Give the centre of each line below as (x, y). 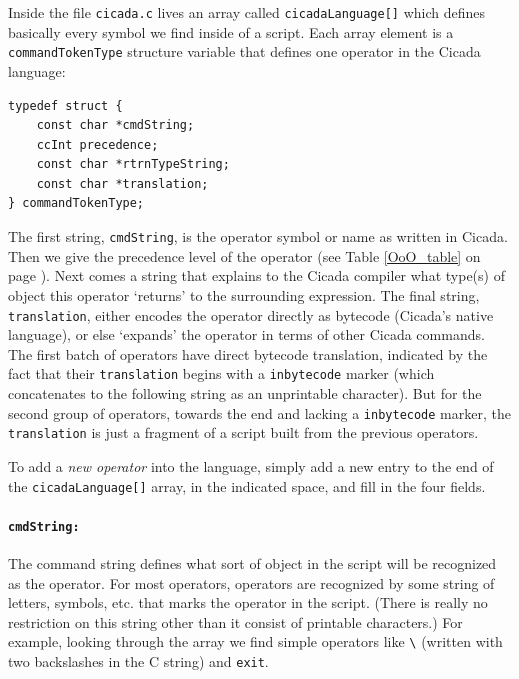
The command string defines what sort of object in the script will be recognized (252, 563)
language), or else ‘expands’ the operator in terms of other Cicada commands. (246, 334)
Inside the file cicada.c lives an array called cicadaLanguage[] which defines (247, 12)
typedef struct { (65, 105)
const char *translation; (122, 183)
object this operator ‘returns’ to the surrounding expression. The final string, (244, 294)
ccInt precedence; (97, 144)
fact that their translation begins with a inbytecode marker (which (221, 373)
